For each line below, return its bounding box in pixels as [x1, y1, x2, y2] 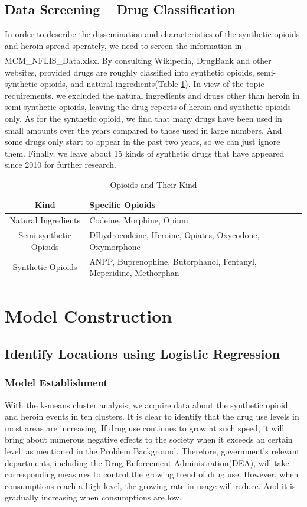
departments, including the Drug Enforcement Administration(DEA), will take [5, 456, 289, 469]
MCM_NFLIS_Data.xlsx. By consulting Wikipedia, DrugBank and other [5, 54, 272, 66]
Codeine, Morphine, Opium [89, 214, 188, 226]
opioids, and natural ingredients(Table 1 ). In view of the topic [40, 77, 264, 90]
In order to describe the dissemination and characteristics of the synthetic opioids [5, 28, 300, 40]
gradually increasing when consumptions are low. [5, 491, 182, 503]
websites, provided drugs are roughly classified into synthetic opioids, [5, 66, 254, 78]
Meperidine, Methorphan [89, 266, 179, 279]
